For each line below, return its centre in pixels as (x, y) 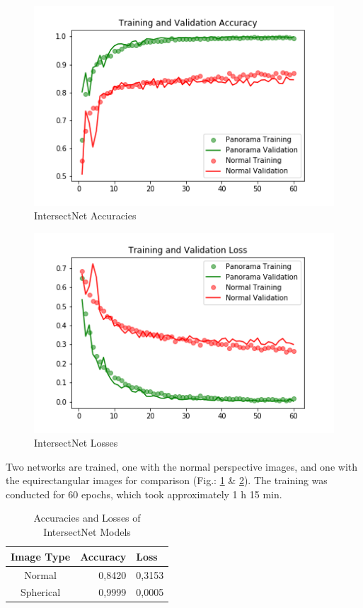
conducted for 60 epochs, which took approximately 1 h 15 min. (144, 494)
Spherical (41, 592)
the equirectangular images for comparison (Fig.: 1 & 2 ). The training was (167, 480)
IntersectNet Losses (76, 443)
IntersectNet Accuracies (85, 216)
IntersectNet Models (87, 532)
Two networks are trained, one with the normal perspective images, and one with (182, 466)
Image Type (41, 556)
